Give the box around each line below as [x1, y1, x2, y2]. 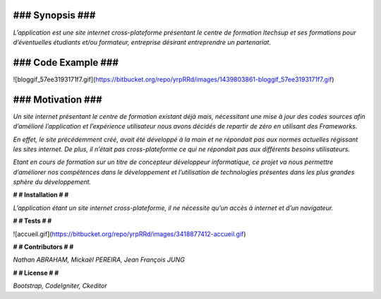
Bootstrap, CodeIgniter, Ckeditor [13, 281, 107, 290]
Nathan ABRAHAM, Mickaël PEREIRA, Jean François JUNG [13, 255, 185, 264]
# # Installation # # [13, 191, 69, 199]
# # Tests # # [13, 216, 52, 225]
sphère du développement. [13, 177, 92, 187]
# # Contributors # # [13, 242, 74, 251]
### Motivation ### [13, 93, 102, 105]
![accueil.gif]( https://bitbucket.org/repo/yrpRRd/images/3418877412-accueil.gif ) [13, 230, 246, 238]
